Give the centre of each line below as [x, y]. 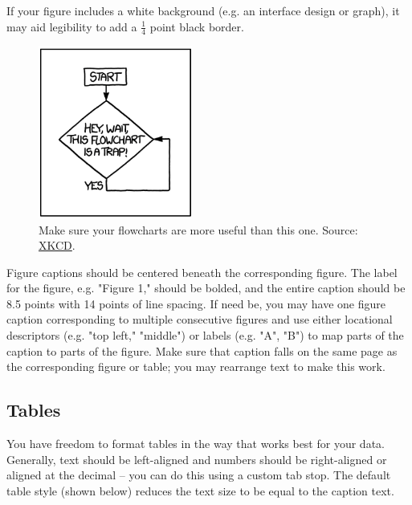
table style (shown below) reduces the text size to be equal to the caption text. [200, 490]
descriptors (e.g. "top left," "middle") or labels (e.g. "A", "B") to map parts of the [205, 335]
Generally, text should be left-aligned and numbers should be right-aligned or [197, 459]
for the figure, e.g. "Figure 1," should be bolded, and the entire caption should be [206, 288]
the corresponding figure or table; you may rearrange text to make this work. [196, 367]
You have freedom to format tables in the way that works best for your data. [196, 444]
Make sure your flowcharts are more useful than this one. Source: [198, 229]
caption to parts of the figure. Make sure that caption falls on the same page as [202, 350]
